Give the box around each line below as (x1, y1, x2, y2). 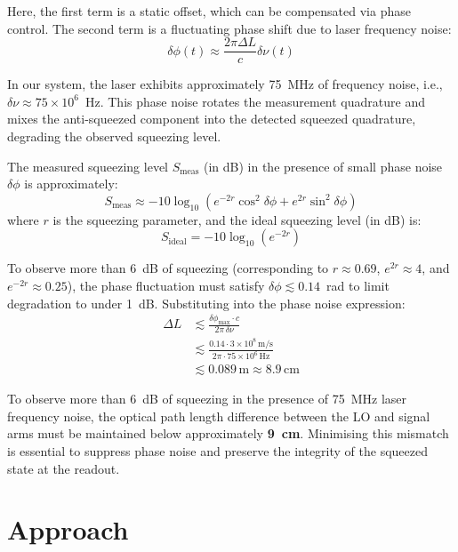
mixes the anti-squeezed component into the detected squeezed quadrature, (7, 109, 416, 128)
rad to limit (326, 276, 390, 294)
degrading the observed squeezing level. (7, 127, 221, 146)
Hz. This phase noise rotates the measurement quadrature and (84, 92, 425, 110)
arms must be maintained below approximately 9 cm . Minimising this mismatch (7, 424, 449, 443)
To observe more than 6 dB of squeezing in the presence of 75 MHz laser (7, 389, 406, 408)
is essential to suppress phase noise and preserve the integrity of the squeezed (7, 441, 428, 460)
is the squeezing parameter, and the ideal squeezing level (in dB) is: (52, 210, 422, 228)
